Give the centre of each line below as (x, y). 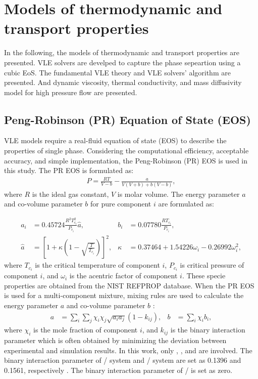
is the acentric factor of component (123, 276)
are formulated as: (186, 204)
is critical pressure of (212, 265)
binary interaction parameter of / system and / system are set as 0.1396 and (123, 360)
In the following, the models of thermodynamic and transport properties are (122, 52)
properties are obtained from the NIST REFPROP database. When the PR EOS (129, 285)
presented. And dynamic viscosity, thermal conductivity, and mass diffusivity (123, 82)
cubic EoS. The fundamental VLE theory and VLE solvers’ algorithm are (117, 72)
